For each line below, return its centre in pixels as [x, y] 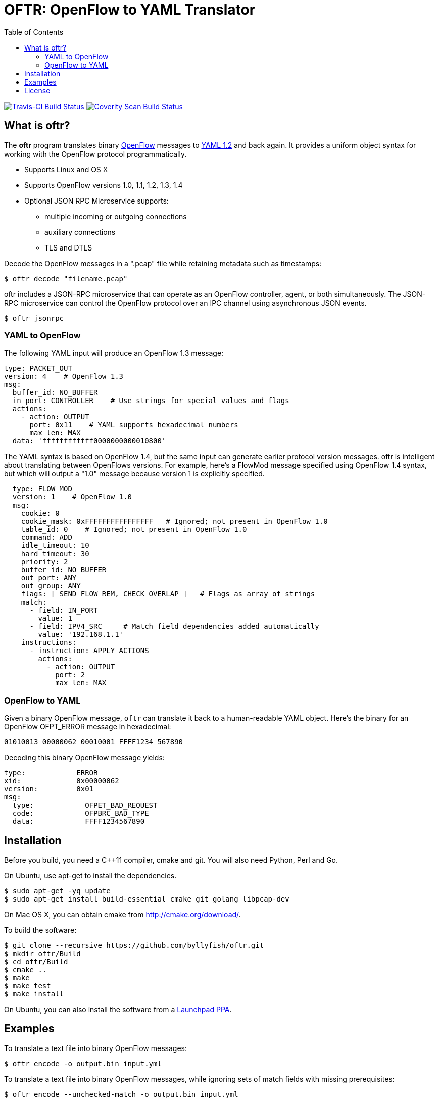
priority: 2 [44, 562]
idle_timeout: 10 [55, 546]
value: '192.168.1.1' [81, 635]
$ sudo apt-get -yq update [57, 891]
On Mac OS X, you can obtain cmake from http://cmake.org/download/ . [123, 914]
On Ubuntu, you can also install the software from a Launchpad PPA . [118, 1009]
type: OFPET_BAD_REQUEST [85, 805]
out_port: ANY [49, 578]
